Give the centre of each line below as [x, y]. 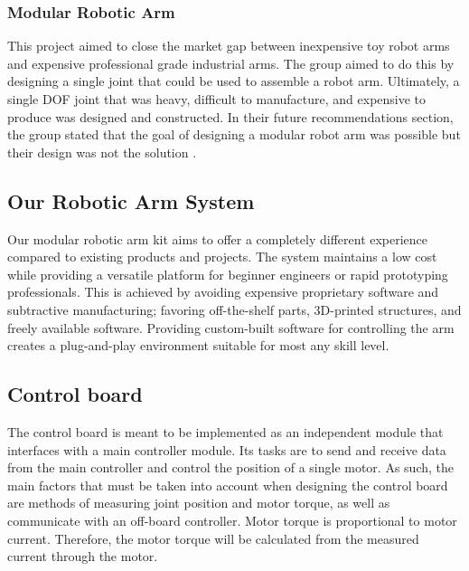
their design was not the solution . [102, 152]
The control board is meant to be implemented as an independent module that [225, 431]
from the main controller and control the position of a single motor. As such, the [231, 467]
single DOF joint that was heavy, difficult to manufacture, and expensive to [217, 99]
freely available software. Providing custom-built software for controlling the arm [231, 327]
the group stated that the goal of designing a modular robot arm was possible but [234, 134]
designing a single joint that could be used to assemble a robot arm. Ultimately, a [234, 81]
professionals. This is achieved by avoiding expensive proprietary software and [223, 292]
